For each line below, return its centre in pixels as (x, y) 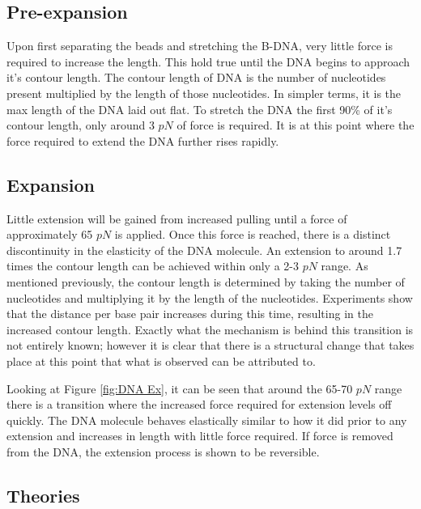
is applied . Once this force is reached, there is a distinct (253, 234)
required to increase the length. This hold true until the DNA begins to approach (208, 61)
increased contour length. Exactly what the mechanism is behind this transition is (210, 329)
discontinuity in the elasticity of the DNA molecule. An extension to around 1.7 (204, 250)
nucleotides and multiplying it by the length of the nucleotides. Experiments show (210, 297)
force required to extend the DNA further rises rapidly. (143, 140)
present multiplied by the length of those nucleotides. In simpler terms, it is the (204, 93)
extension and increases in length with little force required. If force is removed (200, 436)
